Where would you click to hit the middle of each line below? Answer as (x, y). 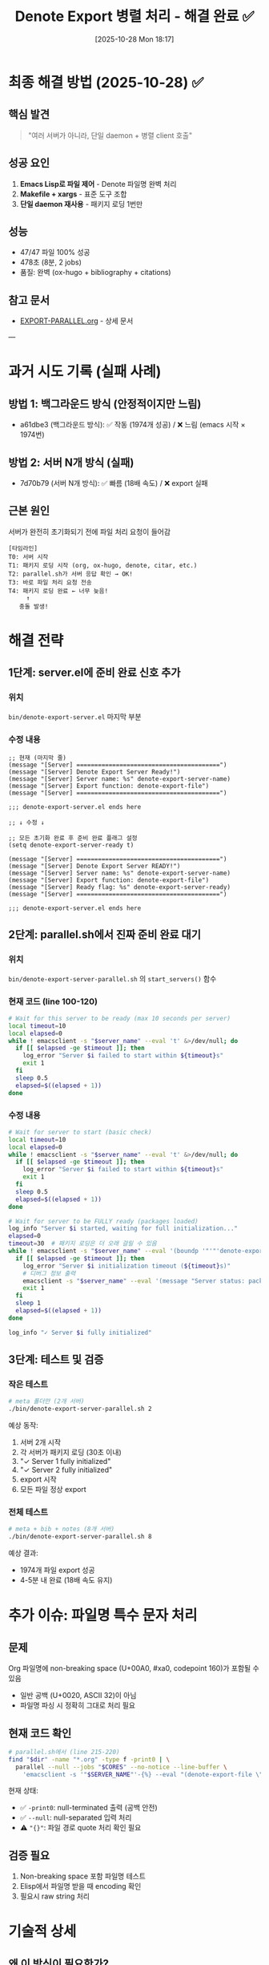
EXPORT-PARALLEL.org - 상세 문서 (76, 321)
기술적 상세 (42, 1932)
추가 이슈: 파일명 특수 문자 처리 (103, 1615)
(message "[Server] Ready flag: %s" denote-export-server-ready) (119, 887)
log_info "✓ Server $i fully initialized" (80, 1332)
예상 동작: (23, 1425)
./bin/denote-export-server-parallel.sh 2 (80, 1409)
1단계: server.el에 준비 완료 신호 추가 (94, 673)
